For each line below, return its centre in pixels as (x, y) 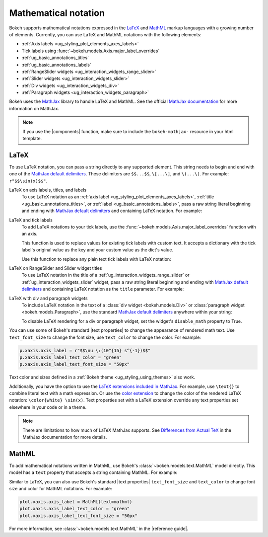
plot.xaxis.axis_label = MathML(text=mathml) (76, 502)
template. (32, 139)
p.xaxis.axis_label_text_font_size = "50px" (75, 364)
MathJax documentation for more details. (65, 437)
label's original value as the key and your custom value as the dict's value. (98, 250)
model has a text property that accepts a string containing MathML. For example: (93, 472)
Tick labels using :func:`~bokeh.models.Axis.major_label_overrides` (91, 51)
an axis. (30, 234)
